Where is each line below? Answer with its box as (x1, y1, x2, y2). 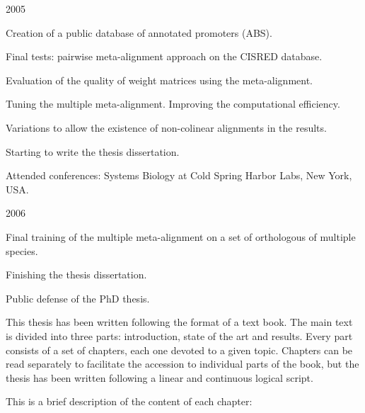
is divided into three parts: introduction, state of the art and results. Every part (6, 328, 353, 343)
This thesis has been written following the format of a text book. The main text (6, 315, 353, 329)
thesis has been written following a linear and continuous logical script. (6, 370, 313, 385)
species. (6, 243, 38, 258)
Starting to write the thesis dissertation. (6, 144, 180, 159)
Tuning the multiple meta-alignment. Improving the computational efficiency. (6, 96, 340, 111)
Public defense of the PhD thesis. (6, 290, 150, 305)
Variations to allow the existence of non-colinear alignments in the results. (6, 120, 327, 135)
